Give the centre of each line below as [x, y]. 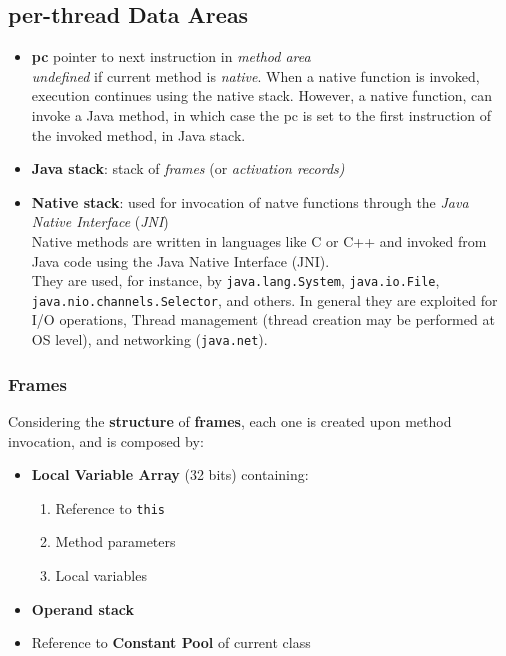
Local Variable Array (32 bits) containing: [170, 474]
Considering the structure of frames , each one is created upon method [230, 420]
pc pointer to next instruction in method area [171, 56]
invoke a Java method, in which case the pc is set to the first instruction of [261, 114]
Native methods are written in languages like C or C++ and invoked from [259, 240]
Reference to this [110, 507]
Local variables [101, 574]
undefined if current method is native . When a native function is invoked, [255, 75]
